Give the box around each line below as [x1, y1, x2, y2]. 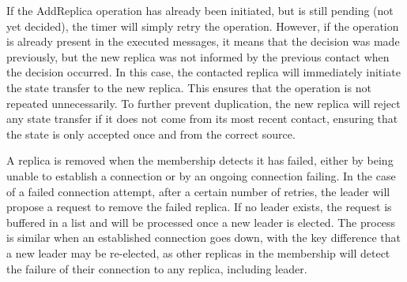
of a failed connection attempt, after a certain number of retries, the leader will [6, 183, 390, 199]
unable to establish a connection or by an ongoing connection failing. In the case [6, 167, 396, 184]
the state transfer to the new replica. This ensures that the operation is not [6, 79, 371, 95]
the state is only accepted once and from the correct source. [6, 125, 296, 142]
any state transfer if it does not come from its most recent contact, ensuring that [6, 110, 398, 127]
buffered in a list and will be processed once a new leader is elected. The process [6, 213, 396, 230]
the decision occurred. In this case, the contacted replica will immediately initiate [6, 64, 401, 80]
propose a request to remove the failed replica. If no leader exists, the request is [6, 199, 392, 215]
